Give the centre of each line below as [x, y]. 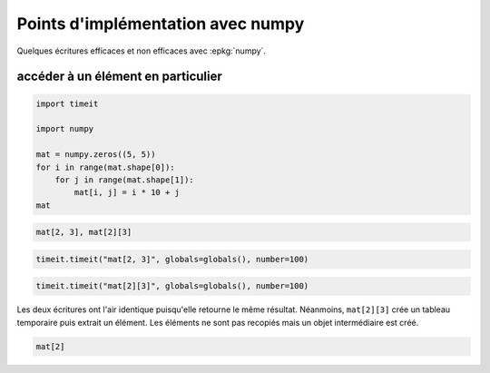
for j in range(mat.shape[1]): [124, 180]
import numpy [65, 129]
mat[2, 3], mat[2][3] [84, 232]
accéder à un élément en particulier [119, 77]
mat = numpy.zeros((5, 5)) [96, 155]
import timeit [67, 103]
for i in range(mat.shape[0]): [106, 167]
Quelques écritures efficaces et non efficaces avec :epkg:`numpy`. [142, 51]
